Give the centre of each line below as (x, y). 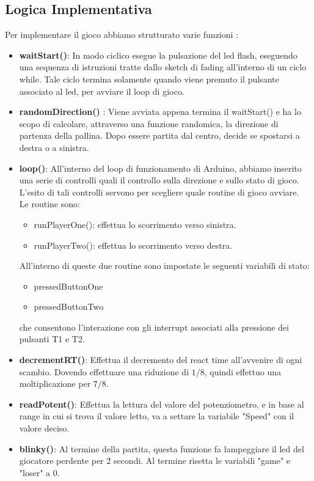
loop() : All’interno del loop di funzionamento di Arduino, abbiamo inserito (160, 168)
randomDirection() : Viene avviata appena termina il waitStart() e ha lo (160, 112)
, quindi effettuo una (243, 371)
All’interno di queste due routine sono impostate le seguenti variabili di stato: (164, 266)
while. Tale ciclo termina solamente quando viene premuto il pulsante (149, 79)
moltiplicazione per (55, 384)
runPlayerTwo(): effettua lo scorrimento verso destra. (133, 245)
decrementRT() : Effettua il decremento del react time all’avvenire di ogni (161, 360)
